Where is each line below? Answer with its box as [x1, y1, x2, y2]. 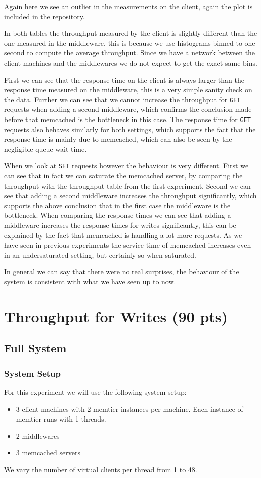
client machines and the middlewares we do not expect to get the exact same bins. [4, 57, 257, 68]
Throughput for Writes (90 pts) [4, 306, 228, 326]
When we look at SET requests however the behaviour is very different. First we [4, 160, 249, 171]
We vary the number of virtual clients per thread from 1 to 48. [4, 464, 197, 474]
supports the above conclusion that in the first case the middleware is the [4, 200, 231, 210]
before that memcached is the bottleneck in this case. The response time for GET [4, 114, 251, 124]
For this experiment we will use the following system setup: [4, 387, 187, 397]
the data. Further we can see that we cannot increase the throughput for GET [4, 94, 241, 104]
